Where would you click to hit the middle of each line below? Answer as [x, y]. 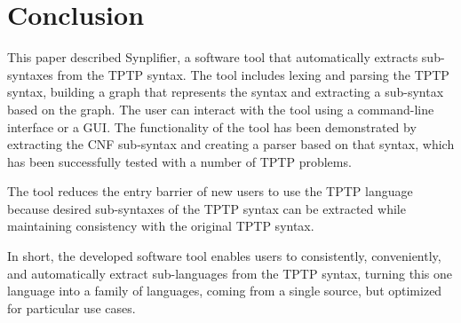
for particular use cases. [72, 307]
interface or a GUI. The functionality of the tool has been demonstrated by [212, 126]
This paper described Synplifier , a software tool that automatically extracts [213, 57]
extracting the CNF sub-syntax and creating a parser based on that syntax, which [231, 144]
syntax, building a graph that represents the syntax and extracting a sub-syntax [226, 92]
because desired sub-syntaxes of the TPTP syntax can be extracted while [207, 208]
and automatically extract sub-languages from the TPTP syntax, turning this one [230, 273]
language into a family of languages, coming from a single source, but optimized [225, 291]
